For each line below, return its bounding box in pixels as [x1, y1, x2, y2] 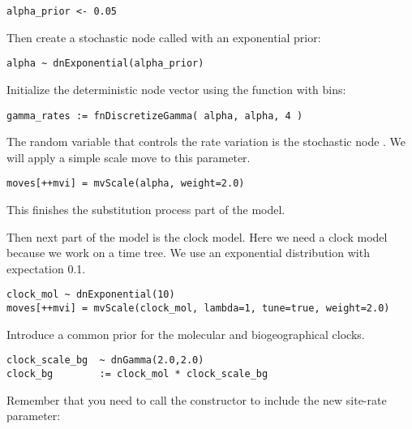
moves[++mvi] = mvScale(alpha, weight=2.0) [6, 178, 245, 190]
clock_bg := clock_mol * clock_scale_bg [6, 367, 268, 380]
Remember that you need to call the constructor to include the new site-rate [6, 391, 387, 408]
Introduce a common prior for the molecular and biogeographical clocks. [6, 325, 365, 342]
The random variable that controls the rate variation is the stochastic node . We [6, 133, 406, 150]
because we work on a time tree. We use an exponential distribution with [6, 244, 370, 261]
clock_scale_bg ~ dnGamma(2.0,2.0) [6, 354, 204, 367]
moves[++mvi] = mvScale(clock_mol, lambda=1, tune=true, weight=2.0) [6, 302, 390, 315]
